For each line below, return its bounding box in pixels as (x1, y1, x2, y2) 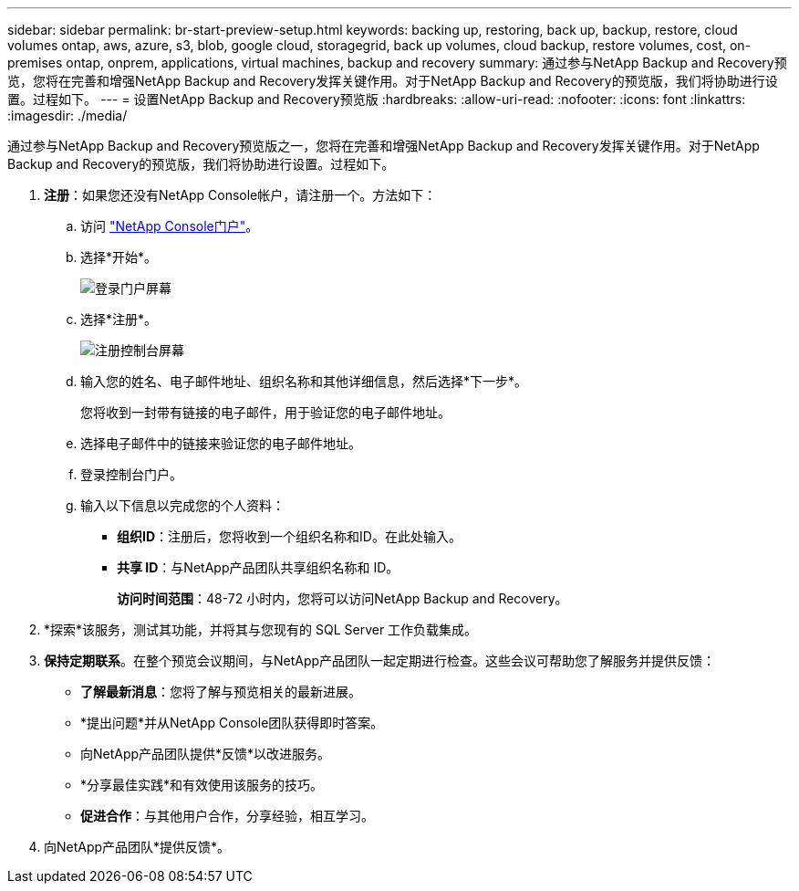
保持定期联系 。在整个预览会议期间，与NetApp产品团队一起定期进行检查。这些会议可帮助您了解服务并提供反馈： (44, 653, 716, 668)
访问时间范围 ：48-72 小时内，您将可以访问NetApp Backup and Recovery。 (117, 591, 568, 606)
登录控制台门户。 (80, 466, 182, 482)
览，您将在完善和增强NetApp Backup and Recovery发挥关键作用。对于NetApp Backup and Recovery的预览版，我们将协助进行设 (7, 73, 778, 89)
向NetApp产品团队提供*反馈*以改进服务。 (80, 746, 331, 761)
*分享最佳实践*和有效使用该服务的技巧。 (80, 777, 324, 792)
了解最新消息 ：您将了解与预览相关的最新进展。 (80, 684, 361, 699)
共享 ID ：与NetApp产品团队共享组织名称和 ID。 (117, 560, 399, 575)
